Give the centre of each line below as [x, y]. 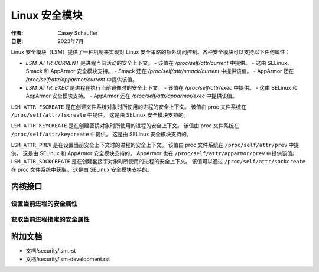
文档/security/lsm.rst [51, 251]
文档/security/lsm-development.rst [68, 259]
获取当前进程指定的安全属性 [50, 219]
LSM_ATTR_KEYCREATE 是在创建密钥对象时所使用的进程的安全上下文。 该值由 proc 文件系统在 [125, 126]
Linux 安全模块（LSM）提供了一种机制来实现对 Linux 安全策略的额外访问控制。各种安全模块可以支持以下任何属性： [151, 52]
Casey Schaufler [78, 33]
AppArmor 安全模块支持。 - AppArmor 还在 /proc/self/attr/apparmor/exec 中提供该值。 [131, 96]
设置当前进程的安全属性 [44, 204]
